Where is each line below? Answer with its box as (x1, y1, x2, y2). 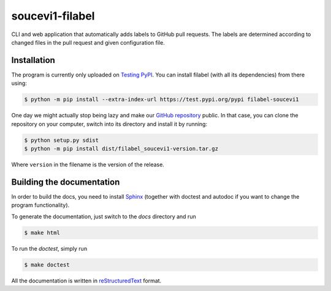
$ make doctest (24, 261, 70, 268)
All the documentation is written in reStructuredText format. (11, 277, 162, 284)
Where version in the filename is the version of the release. (11, 161, 165, 168)
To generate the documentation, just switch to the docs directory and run (11, 213, 196, 220)
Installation (11, 55, 55, 65)
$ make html (24, 229, 61, 236)
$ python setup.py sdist (24, 136, 99, 144)
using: (11, 79, 27, 87)
